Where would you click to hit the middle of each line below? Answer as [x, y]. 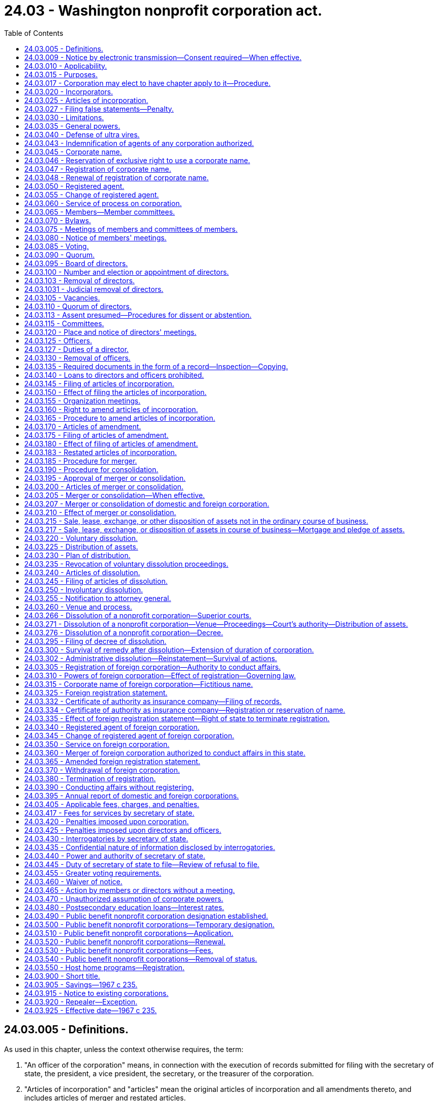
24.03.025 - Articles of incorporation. [86, 100]
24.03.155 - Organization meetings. [83, 401]
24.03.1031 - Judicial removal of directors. [94, 289]
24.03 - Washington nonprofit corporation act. [163, 11]
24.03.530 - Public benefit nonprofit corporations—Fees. [119, 950]
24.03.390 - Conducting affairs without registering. [109, 787]
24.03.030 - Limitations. [64, 117]
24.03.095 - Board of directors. [76, 263]
